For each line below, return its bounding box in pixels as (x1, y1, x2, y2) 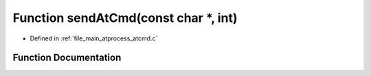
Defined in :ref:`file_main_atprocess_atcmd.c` (30, 34, 158, 42)
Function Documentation (12, 52, 122, 64)
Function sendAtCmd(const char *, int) (12, 10, 238, 25)
